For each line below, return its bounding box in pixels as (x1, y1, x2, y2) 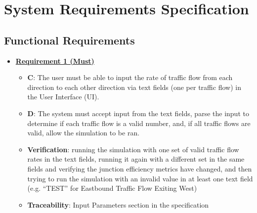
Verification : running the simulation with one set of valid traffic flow (27, 144, 239, 154)
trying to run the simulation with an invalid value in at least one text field (27, 173, 253, 183)
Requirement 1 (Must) (15, 55, 94, 66)
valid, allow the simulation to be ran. (27, 128, 140, 138)
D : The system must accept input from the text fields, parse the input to (27, 108, 249, 118)
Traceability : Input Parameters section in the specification (27, 199, 209, 210)
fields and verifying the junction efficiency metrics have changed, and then (27, 163, 252, 173)
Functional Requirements (4, 32, 135, 47)
